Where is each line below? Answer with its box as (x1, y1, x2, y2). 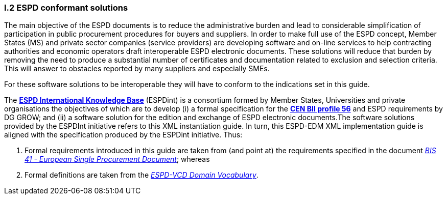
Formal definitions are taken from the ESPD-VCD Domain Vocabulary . (25, 170, 258, 180)
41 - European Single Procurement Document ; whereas (25, 155, 210, 164)
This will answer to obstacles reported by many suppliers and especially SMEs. (4, 64, 270, 73)
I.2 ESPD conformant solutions (4, 3, 128, 13)
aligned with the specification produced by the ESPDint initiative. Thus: (4, 130, 243, 139)
